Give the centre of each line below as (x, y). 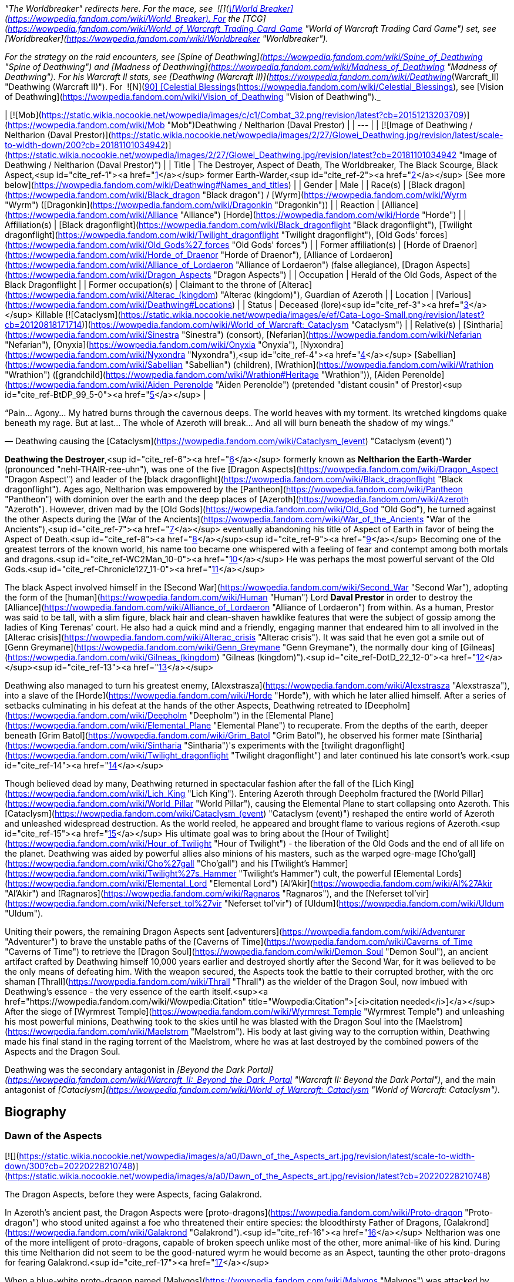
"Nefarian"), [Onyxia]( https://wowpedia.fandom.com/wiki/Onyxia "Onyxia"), (151, 345)
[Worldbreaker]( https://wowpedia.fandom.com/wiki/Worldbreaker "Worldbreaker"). (167, 38)
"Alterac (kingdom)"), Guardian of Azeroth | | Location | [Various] (346, 295)
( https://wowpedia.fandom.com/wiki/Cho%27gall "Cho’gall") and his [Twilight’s (157, 863)
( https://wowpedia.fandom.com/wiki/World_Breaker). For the (123, 19)
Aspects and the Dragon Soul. (63, 1051)
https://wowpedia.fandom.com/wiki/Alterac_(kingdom (112, 295)
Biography (36, 1112)
